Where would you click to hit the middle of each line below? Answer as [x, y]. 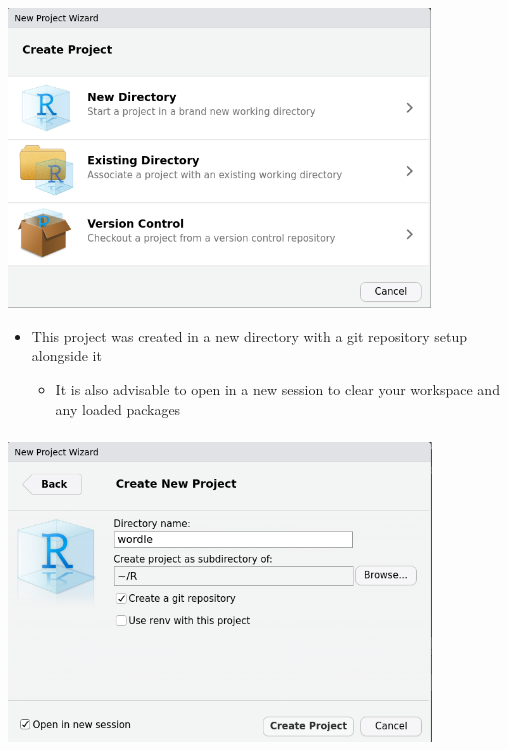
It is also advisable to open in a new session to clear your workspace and [277, 388]
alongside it [66, 355]
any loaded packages [118, 408]
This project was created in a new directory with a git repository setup [249, 335]
